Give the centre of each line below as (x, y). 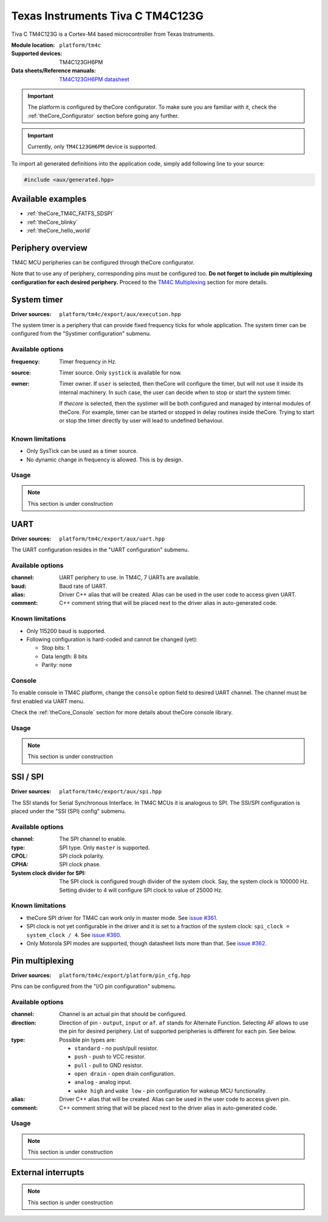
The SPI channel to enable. (93, 839)
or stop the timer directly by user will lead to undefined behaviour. (142, 420)
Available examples (49, 199)
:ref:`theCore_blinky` (52, 222)
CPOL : (19, 856)
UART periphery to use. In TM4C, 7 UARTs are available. (130, 578)
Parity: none (57, 665)
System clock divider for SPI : (49, 873)
